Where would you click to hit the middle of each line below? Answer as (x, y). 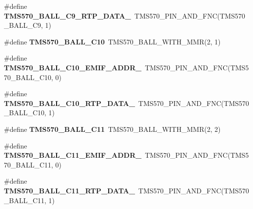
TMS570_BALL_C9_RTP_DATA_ (68, 15)
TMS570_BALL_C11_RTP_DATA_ (69, 190)
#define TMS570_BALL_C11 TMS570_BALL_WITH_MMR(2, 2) (112, 129)
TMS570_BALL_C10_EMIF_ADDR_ (73, 67)
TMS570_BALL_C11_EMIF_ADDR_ (73, 155)
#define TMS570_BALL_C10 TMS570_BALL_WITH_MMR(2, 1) (112, 41)
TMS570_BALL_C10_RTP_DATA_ (69, 103)
